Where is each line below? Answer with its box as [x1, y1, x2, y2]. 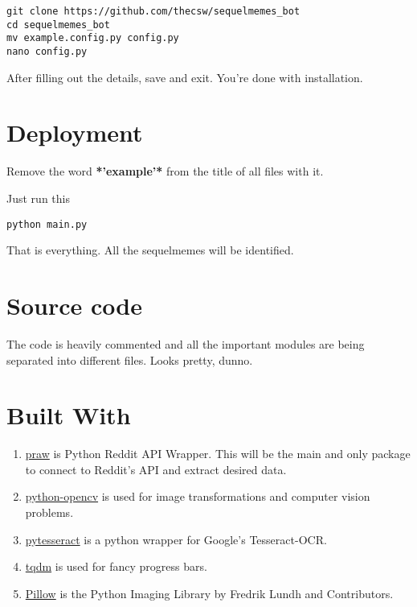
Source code [6, 288, 142, 321]
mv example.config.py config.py [6, 32, 179, 44]
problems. [25, 504, 74, 520]
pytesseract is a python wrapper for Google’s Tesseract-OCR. [25, 531, 327, 547]
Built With [6, 398, 131, 432]
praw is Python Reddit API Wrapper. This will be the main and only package [25, 445, 411, 462]
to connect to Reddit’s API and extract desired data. [25, 460, 287, 477]
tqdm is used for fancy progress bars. [25, 558, 207, 575]
